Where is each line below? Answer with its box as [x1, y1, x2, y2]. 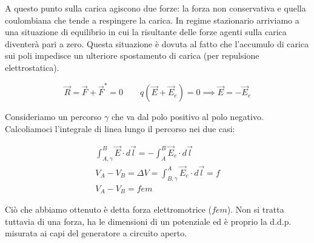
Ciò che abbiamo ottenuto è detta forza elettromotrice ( [5, 203, 212, 216]
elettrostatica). [5, 61, 59, 73]
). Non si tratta [227, 203, 284, 216]
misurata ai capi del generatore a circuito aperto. [5, 227, 187, 239]
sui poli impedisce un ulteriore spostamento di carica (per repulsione [5, 49, 259, 62]
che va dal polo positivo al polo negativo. [111, 110, 264, 123]
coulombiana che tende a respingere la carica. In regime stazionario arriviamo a [5, 13, 299, 26]
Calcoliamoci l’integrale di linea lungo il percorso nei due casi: [5, 122, 235, 135]
